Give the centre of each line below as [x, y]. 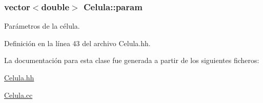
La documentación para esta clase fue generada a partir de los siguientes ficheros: [132, 60]
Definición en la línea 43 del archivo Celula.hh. [77, 43]
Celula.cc [18, 95]
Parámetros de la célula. [42, 26]
